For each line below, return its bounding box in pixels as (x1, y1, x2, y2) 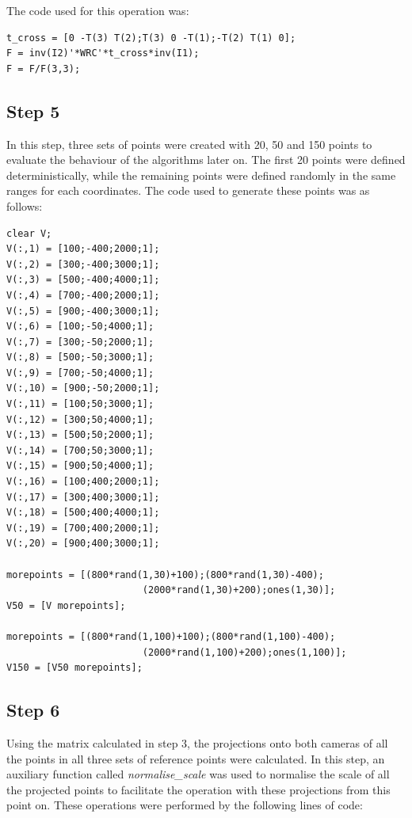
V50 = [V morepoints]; (6, 599, 126, 611)
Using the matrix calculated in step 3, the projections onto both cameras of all (6, 734, 388, 751)
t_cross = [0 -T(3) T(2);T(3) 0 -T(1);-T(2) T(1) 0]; (6, 32, 296, 44)
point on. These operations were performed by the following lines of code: (6, 797, 363, 813)
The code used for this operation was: (6, 2, 189, 18)
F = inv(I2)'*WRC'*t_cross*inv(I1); (6, 48, 200, 59)
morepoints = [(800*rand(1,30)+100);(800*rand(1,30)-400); (6, 569, 324, 580)
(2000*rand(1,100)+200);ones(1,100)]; (142, 646, 347, 658)
